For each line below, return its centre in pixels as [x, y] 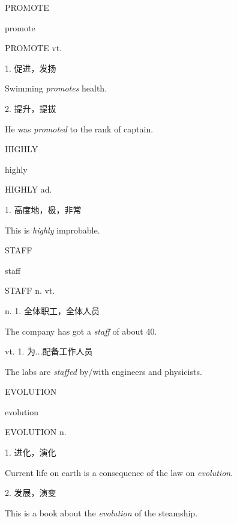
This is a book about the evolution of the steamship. [101, 512]
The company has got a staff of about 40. [81, 331]
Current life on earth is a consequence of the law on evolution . [119, 472]
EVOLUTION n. [36, 432]
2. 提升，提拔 [31, 108]
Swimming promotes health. [56, 88]
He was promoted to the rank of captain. [79, 128]
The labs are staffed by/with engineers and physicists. [103, 371]
